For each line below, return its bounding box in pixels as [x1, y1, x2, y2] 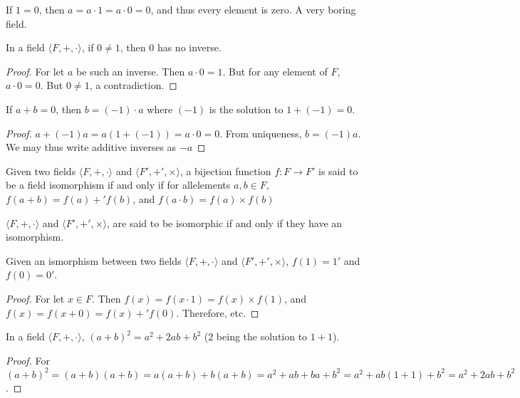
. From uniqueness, [219, 125, 302, 140]
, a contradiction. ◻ [89, 78, 177, 93]
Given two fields [6, 163, 76, 178]
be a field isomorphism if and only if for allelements [6, 177, 231, 192]
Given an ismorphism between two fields [6, 253, 182, 268]
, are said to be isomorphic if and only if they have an [107, 215, 343, 230]
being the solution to [216, 329, 308, 344]
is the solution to [209, 101, 284, 116]
